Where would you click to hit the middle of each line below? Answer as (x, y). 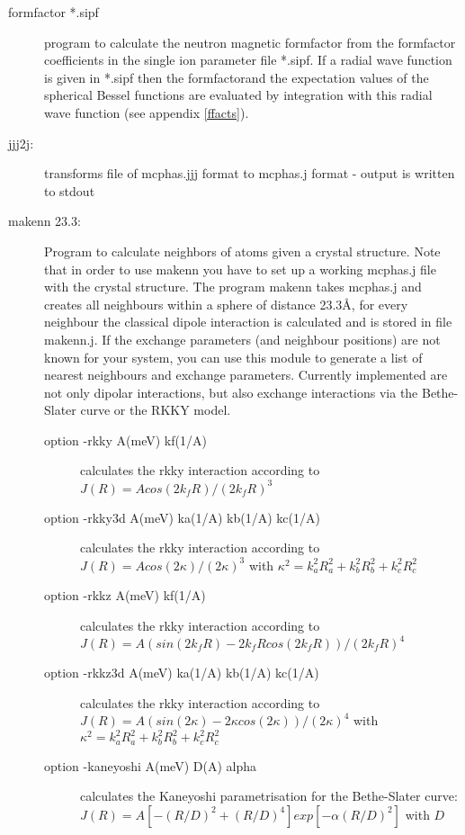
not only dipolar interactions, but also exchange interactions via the (231, 392)
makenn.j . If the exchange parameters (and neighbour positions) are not (242, 339)
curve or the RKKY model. (156, 410)
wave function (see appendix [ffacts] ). (147, 112)
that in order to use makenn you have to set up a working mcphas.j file (240, 269)
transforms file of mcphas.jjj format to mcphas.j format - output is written (250, 173)
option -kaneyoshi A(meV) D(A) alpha (150, 765)
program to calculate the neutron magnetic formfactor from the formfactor (250, 42)
